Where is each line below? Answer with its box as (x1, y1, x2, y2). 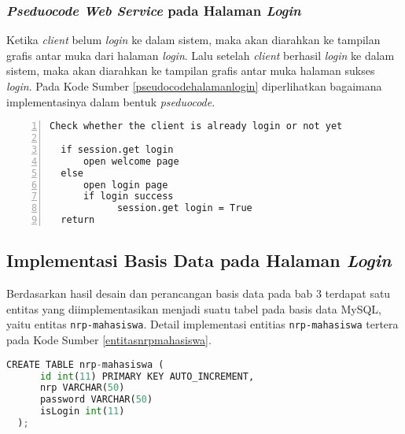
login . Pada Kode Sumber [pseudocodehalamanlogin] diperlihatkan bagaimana (6, 78, 382, 94)
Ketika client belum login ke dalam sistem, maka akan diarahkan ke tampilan (6, 32, 381, 48)
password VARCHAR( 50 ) (39, 394, 153, 406)
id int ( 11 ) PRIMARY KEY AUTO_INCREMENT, (39, 370, 255, 382)
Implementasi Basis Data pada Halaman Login (6, 248, 392, 273)
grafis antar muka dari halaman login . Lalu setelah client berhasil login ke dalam (6, 46, 395, 63)
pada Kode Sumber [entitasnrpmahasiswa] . (6, 332, 212, 348)
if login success (83, 191, 174, 202)
